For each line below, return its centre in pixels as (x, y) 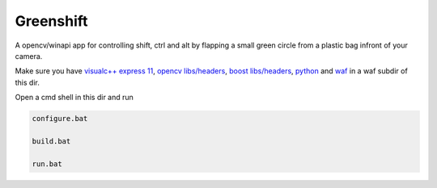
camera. (29, 56)
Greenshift (51, 21)
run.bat (47, 164)
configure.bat (60, 119)
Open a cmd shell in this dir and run (74, 98)
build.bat (51, 141)
